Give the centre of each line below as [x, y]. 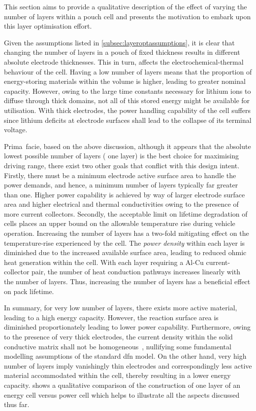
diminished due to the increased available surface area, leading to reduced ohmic [125, 252]
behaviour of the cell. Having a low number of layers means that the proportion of [128, 71]
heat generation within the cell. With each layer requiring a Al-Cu [104, 262]
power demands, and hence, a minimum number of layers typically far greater [121, 185]
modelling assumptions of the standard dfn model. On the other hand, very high [125, 356]
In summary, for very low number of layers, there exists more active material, [121, 308]
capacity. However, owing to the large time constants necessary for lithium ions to [128, 91]
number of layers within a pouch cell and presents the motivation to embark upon [128, 16]
